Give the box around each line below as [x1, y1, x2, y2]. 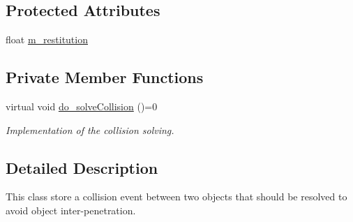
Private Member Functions [6, 66, 204, 88]
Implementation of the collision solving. [6, 122, 174, 137]
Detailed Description [6, 156, 158, 178]
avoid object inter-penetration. [6, 202, 136, 217]
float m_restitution [6, 32, 88, 47]
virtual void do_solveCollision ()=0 [6, 99, 158, 113]
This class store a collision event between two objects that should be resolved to [6, 189, 347, 204]
